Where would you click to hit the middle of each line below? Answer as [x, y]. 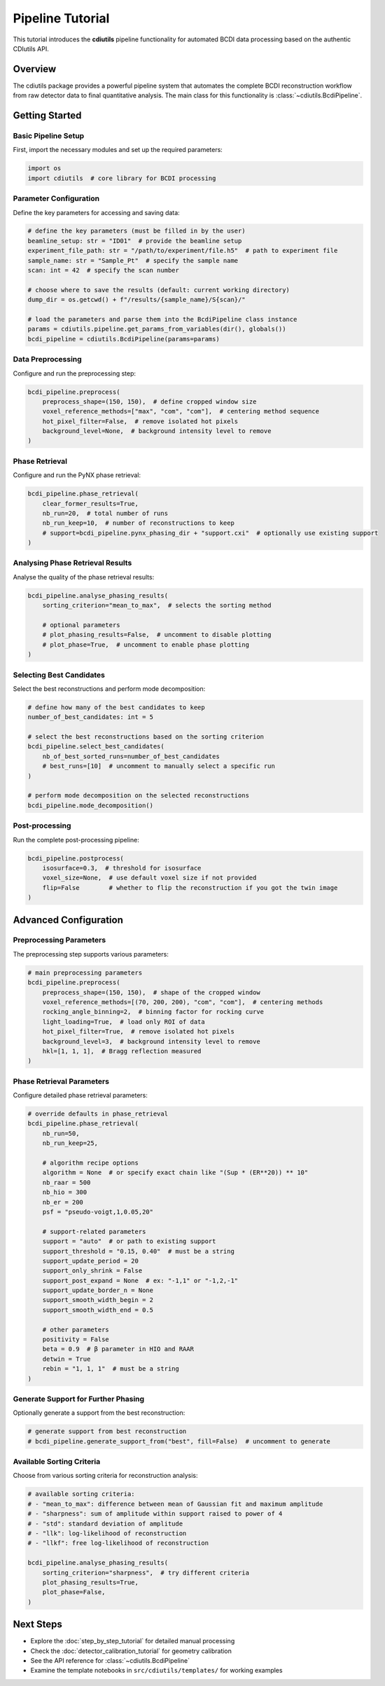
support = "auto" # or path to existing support [129, 1241]
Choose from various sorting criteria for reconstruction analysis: [105, 1476]
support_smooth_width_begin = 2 [98, 1300]
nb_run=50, [61, 1133]
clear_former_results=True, [91, 503]
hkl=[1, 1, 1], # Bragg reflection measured [122, 1051]
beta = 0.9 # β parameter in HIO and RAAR [118, 1349]
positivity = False [76, 1339]
